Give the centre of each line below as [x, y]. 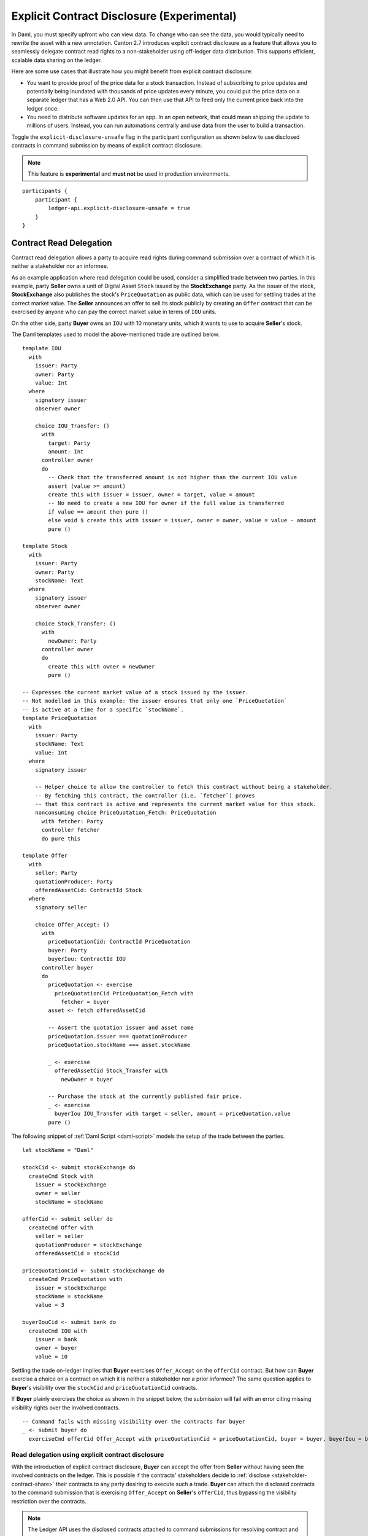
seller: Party [56, 873]
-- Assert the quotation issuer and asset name [121, 1028]
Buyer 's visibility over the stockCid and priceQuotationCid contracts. [104, 1387]
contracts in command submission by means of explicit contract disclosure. [107, 146]
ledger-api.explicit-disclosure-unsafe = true [119, 208]
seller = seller [59, 1236]
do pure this [61, 838]
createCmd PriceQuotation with [75, 1279]
